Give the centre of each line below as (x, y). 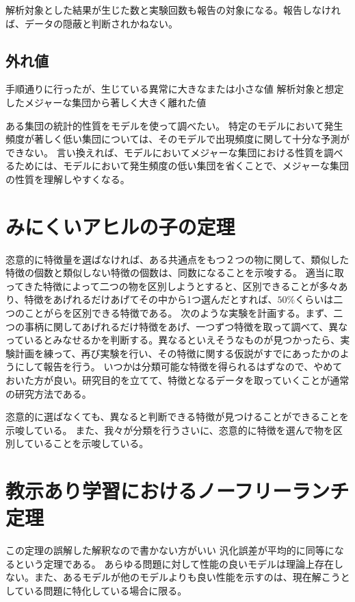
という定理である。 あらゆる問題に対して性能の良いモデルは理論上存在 (174, 563)
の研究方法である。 (49, 393)
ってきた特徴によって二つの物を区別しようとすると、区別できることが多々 (172, 286)
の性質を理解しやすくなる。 (68, 179)
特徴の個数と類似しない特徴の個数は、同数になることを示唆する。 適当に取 (175, 273)
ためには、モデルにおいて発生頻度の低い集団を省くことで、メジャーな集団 (182, 166)
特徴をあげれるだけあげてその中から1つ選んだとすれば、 (151, 299)
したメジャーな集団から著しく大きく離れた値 (106, 102)
